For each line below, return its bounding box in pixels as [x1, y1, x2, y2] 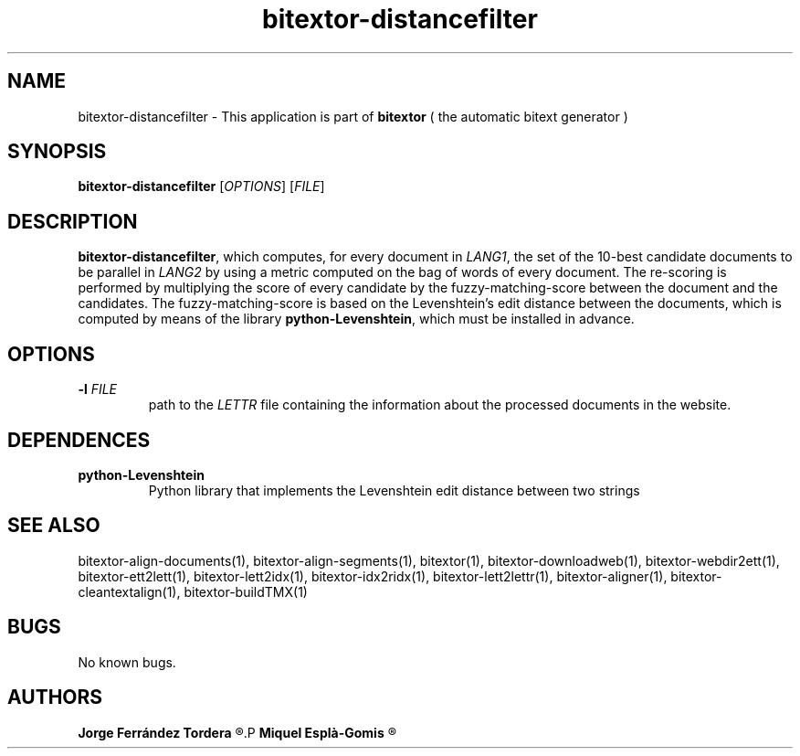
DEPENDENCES [7, 428, 151, 452]
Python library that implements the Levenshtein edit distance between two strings [148, 482, 640, 498]
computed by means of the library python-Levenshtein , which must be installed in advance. [78, 311, 635, 327]
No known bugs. [78, 654, 176, 670]
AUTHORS [7, 686, 103, 709]
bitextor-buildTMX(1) [184, 583, 308, 600]
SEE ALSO [7, 514, 100, 538]
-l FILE [78, 381, 118, 398]
